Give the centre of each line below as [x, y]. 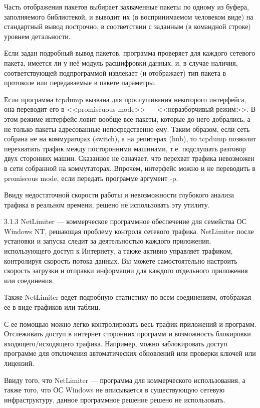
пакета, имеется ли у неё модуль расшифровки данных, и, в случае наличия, [121, 62]
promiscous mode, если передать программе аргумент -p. [91, 178]
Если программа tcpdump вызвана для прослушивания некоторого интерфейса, [125, 99]
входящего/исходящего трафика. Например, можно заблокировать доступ [116, 343]
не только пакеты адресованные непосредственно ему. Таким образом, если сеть [127, 129]
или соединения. [29, 280]
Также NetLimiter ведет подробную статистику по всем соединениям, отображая [128, 297]
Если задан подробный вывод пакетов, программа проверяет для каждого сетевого [130, 53]
